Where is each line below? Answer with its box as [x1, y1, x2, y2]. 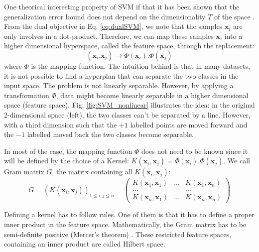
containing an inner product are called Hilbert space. [4, 239, 165, 249]
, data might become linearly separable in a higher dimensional [56, 90, 249, 100]
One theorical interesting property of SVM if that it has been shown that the [4, 1, 240, 11]
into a [224, 30, 243, 41]
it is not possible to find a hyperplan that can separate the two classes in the [4, 70, 239, 81]
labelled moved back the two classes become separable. [27, 129, 194, 139]
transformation [4, 90, 49, 100]
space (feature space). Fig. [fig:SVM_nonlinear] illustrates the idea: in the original [4, 100, 255, 110]
